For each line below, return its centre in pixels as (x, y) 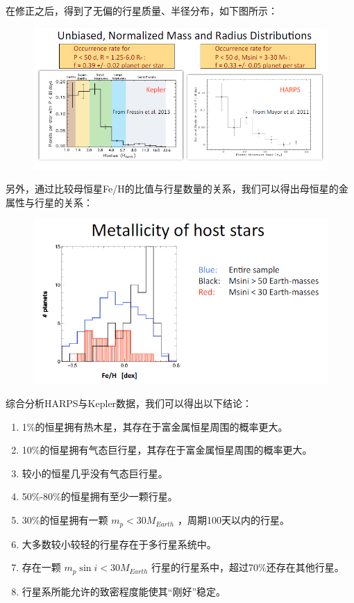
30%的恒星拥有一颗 (65, 520)
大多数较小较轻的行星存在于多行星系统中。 (119, 544)
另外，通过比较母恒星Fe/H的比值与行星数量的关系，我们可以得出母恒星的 (172, 189)
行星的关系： (64, 202)
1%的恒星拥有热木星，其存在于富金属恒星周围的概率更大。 (155, 426)
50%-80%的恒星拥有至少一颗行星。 (100, 496)
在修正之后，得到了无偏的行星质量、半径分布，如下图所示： (142, 10)
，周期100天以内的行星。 (233, 520)
